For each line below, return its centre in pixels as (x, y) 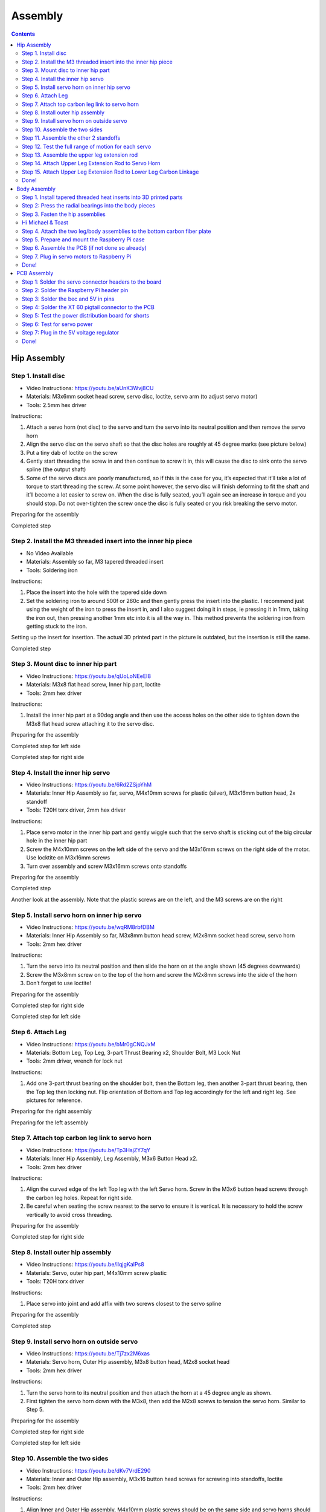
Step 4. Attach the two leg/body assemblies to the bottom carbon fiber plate (117, 231)
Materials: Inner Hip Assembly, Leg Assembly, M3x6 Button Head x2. (112, 1159)
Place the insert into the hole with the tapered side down (97, 592)
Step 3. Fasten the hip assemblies (64, 214)
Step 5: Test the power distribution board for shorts (86, 316)
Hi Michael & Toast (45, 223)
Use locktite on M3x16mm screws (68, 858)
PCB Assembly (35, 273)
